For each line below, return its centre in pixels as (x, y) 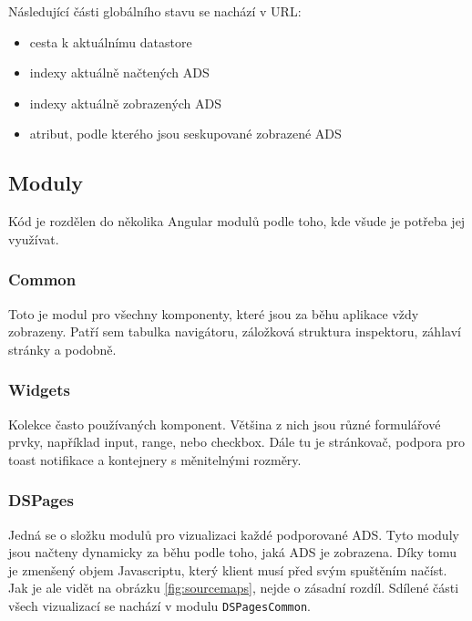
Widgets (39, 390)
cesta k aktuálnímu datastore (111, 41)
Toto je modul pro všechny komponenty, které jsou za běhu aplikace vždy (214, 313)
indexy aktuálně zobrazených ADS (126, 103)
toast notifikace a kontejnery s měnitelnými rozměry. (155, 459)
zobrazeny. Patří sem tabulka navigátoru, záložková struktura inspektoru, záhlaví (235, 331)
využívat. (34, 238)
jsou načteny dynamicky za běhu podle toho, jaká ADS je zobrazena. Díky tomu (233, 552)
